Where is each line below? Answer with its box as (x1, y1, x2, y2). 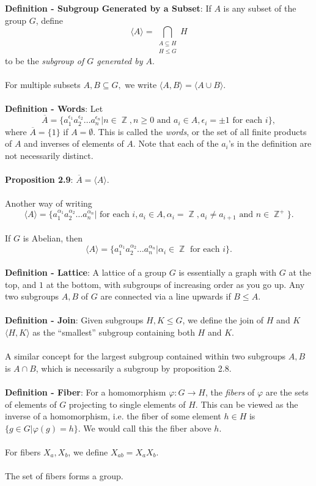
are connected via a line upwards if (100, 290, 231, 303)
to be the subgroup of (5, 54, 84, 67)
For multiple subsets (5, 78, 81, 91)
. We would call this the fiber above (78, 421, 211, 434)
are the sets (265, 386, 309, 399)
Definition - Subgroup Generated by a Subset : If (5, 2, 211, 14)
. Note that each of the (133, 137, 219, 150)
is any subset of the (223, 2, 296, 14)
